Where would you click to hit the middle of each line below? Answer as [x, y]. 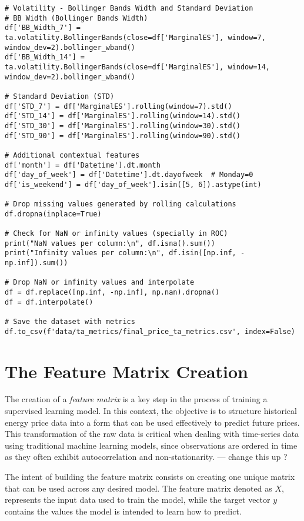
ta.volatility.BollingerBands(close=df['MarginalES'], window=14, [138, 67]
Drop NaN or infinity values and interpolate [104, 283]
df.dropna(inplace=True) [53, 214]
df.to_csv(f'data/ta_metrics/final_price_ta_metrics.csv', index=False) [150, 331]
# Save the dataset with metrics [70, 322]
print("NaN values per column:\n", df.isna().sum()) [110, 243]
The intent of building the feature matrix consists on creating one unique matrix [150, 476]
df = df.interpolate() [49, 302]
